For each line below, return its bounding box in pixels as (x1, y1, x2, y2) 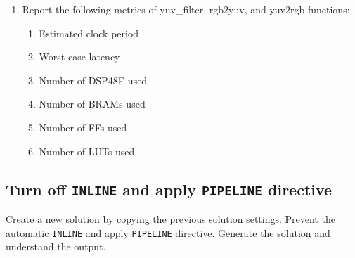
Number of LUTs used (39, 143, 135, 158)
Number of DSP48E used (39, 72, 148, 87)
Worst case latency (39, 49, 120, 64)
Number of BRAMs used (39, 96, 146, 111)
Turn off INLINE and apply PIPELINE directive (6, 178, 333, 200)
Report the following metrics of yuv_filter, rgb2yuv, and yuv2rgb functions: (22, 2, 350, 16)
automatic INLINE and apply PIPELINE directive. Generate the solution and (6, 225, 330, 240)
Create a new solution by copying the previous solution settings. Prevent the (6, 211, 335, 226)
